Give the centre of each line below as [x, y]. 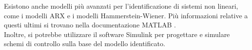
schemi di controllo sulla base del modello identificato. [85, 44]
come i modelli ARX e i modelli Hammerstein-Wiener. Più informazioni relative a [126, 15]
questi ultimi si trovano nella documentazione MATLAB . [90, 25]
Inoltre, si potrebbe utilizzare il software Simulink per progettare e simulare [117, 34]
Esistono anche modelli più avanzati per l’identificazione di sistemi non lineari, [121, 6]
